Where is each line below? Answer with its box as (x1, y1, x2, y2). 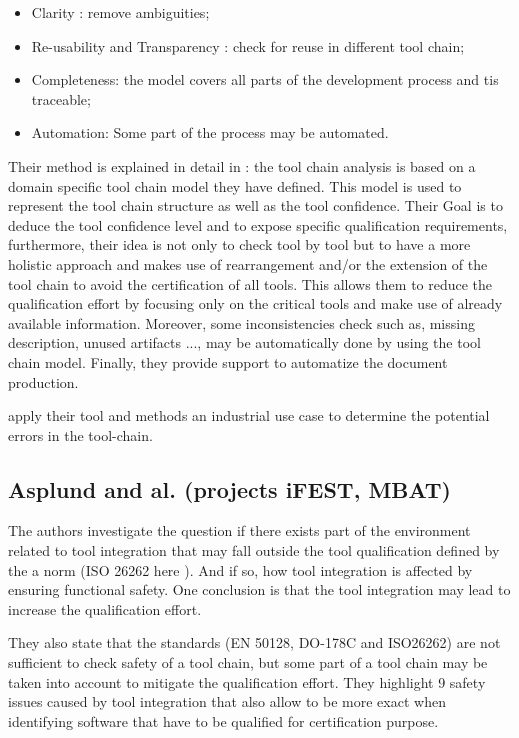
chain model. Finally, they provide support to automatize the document (8, 351, 448, 372)
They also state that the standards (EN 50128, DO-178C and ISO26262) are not (8, 632, 501, 653)
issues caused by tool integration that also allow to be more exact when (8, 691, 446, 712)
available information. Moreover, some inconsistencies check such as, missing (8, 312, 475, 333)
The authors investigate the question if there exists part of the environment (8, 520, 471, 541)
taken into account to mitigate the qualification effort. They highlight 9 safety (8, 671, 486, 692)
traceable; (31, 88, 91, 109)
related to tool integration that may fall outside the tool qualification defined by (8, 540, 500, 561)
